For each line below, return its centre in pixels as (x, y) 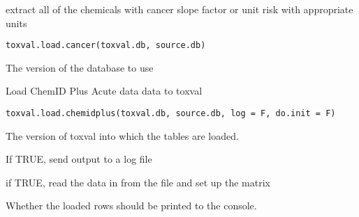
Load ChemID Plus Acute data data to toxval (104, 91)
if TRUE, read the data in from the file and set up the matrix (138, 182)
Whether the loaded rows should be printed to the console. (131, 206)
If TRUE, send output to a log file (79, 159)
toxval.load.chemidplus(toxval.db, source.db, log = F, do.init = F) (171, 114)
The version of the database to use (80, 67)
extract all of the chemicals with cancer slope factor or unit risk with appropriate (179, 9)
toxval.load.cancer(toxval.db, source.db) (106, 46)
